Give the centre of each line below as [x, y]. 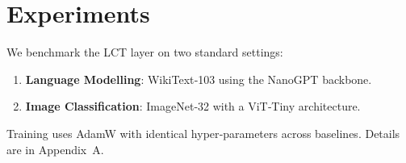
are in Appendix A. [55, 149]
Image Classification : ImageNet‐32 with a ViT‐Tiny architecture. [193, 106]
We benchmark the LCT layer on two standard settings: [145, 52]
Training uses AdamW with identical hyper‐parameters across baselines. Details [203, 133]
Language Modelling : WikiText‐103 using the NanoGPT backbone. [199, 79]
